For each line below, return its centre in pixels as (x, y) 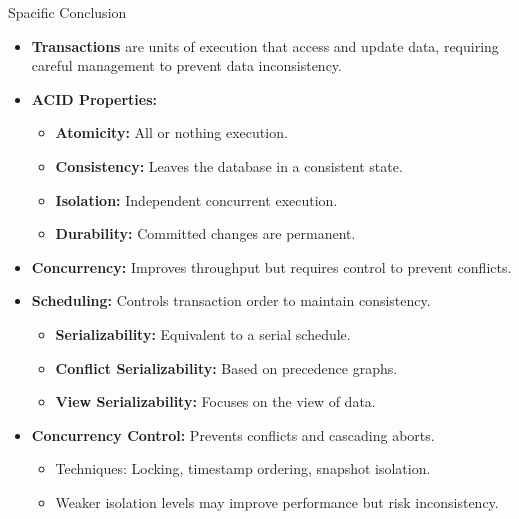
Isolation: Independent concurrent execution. (196, 199)
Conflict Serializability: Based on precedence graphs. (226, 367)
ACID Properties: (94, 98)
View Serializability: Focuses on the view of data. (215, 401)
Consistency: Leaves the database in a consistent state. (229, 165)
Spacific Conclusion (67, 12)
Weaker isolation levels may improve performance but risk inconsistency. (277, 501)
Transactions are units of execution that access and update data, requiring (265, 45)
